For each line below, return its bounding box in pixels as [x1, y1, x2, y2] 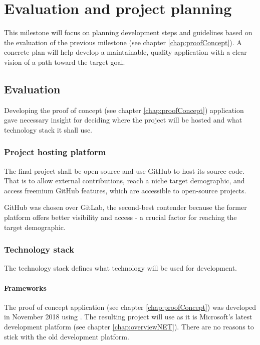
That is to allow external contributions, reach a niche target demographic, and [4, 175, 245, 186]
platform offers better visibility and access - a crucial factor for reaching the [4, 212, 237, 222]
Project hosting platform [4, 146, 106, 158]
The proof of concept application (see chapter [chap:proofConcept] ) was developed [4, 301, 256, 312]
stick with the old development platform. [4, 331, 129, 341]
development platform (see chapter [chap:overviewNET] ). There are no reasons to [4, 321, 254, 332]
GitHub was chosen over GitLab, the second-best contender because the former [4, 202, 247, 212]
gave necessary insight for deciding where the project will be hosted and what [4, 114, 242, 125]
